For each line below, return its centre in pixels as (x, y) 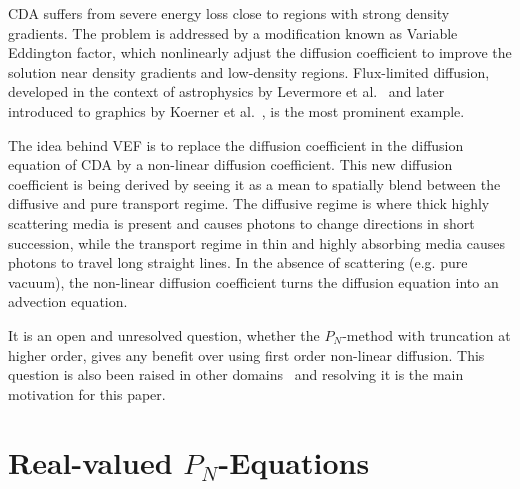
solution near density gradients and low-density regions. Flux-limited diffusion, (249, 71)
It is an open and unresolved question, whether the (164, 334)
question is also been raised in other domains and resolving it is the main (236, 374)
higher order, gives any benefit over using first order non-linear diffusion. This (246, 354)
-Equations (294, 462)
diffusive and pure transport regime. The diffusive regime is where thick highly (249, 203)
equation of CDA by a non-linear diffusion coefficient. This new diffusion (230, 164)
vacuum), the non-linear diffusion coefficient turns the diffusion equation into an (253, 281)
